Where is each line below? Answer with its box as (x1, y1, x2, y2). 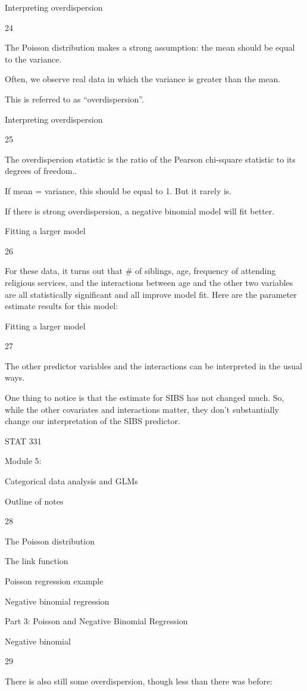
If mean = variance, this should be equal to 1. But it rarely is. (5, 184, 232, 197)
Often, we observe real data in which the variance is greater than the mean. (5, 73, 281, 85)
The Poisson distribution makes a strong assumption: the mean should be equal (5, 41, 295, 54)
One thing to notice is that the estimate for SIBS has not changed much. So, (5, 391, 284, 404)
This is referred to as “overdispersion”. (5, 92, 144, 105)
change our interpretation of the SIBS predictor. (5, 415, 180, 427)
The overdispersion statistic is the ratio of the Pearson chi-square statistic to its (5, 152, 296, 165)
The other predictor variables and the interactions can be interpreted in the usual (5, 359, 302, 372)
